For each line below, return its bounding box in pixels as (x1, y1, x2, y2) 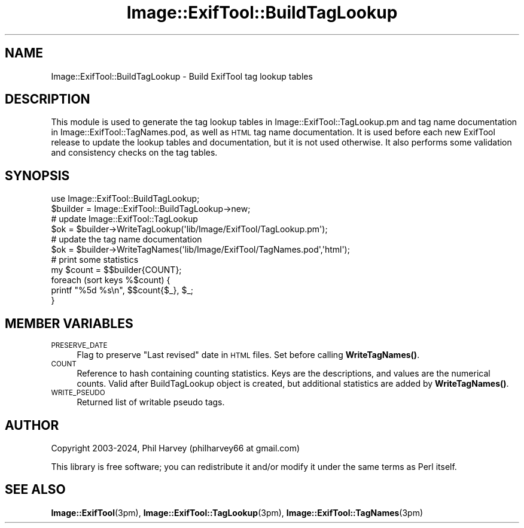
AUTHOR (5, 417, 59, 433)
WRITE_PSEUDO (51, 389, 105, 397)
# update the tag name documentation (51, 234, 202, 245)
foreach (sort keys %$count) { (51, 275, 170, 286)
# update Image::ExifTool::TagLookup (51, 214, 198, 224)
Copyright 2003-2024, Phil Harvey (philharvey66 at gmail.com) (51, 442, 300, 453)
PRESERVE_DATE (51, 341, 108, 350)
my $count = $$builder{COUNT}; (51, 265, 182, 275)
